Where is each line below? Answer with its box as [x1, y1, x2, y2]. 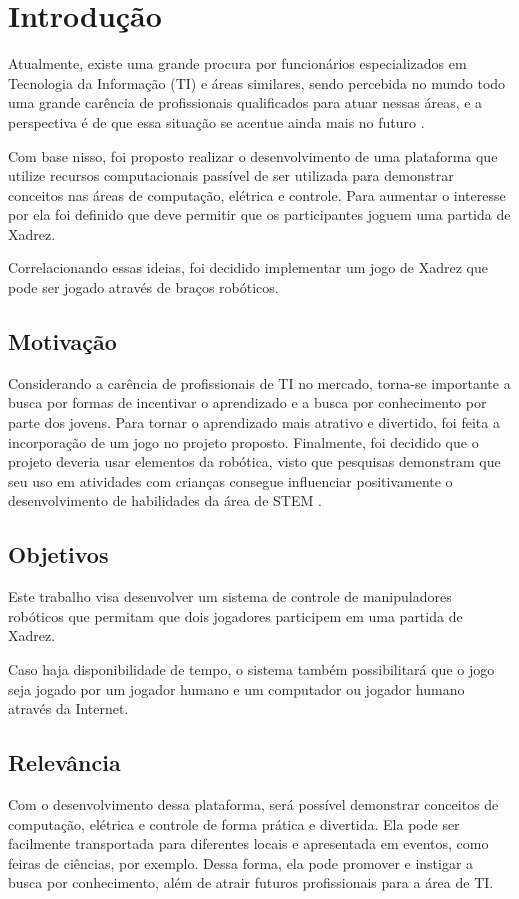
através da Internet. [8, 698, 129, 719]
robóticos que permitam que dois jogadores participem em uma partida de [8, 605, 463, 626]
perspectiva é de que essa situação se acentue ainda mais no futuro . [8, 111, 425, 132]
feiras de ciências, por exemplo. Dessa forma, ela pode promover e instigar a [8, 852, 474, 873]
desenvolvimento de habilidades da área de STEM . [8, 490, 322, 511]
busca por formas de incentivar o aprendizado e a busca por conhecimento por [8, 392, 487, 413]
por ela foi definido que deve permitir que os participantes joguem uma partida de [8, 204, 511, 225]
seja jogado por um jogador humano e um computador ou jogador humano [8, 678, 465, 699]
